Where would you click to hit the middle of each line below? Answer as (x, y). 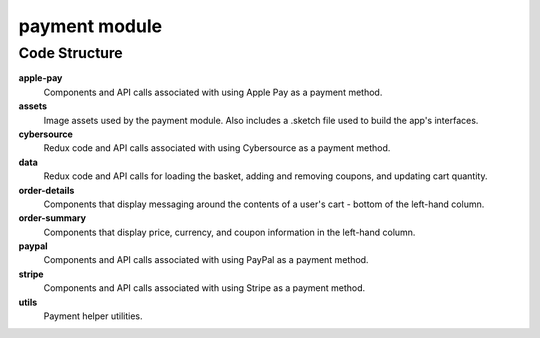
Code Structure (71, 53)
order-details (46, 190)
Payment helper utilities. (93, 316)
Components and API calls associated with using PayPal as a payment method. (206, 260)
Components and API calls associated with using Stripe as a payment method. (204, 288)
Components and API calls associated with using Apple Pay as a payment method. (213, 92)
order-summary (52, 218)
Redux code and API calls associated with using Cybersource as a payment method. (217, 148)
